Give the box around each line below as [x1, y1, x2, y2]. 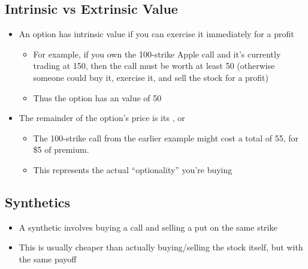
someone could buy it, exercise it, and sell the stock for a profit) [33, 71, 268, 83]
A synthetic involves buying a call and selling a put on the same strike [19, 220, 277, 233]
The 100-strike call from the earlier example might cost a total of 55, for [33, 131, 299, 144]
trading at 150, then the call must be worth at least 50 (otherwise [33, 59, 275, 72]
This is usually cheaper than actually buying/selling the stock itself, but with [19, 241, 303, 253]
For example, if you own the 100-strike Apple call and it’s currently [33, 47, 281, 60]
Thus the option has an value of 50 [33, 91, 162, 104]
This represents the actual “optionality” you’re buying [33, 163, 232, 176]
